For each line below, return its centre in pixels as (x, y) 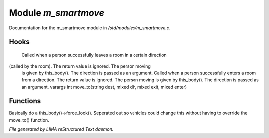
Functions (25, 101)
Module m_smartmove (57, 13)
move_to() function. (29, 120)
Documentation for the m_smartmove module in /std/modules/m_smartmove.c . (90, 28)
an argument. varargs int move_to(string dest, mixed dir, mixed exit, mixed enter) (104, 87)
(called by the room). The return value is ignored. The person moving (80, 66)
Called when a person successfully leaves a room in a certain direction (94, 55)
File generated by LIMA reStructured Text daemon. (61, 129)
